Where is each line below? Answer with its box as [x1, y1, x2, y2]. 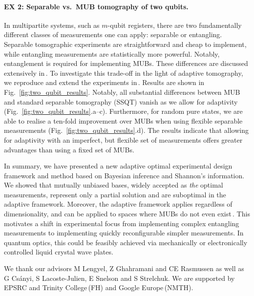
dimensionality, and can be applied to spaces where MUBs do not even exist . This [4, 209, 250, 219]
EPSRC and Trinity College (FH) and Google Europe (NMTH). [4, 282, 193, 293]
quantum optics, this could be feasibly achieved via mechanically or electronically [4, 237, 248, 247]
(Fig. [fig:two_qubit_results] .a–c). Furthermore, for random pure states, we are [4, 106, 243, 116]
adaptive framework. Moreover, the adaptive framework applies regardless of [4, 199, 233, 209]
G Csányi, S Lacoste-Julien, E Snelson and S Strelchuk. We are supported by [4, 273, 235, 283]
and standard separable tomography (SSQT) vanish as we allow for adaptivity [4, 96, 238, 106]
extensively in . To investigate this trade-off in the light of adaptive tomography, [4, 67, 243, 78]
